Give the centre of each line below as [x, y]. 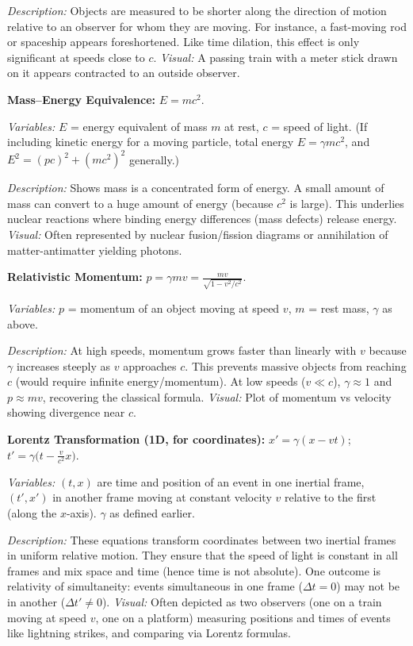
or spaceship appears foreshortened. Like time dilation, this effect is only [184, 42]
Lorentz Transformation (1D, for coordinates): [136, 439]
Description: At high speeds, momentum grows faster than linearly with [182, 350]
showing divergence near [66, 412]
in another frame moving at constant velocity [162, 497]
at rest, [242, 126]
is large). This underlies [347, 203]
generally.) [154, 159]
